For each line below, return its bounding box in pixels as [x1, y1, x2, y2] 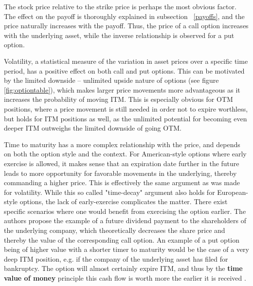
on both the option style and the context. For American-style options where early [4, 149, 247, 159]
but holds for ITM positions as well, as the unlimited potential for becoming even [4, 113, 247, 123]
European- [217, 187, 248, 197]
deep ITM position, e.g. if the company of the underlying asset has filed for [4, 253, 228, 264]
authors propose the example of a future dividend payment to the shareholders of [4, 215, 246, 226]
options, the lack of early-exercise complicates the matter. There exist [19, 196, 228, 207]
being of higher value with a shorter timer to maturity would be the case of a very [4, 244, 249, 254]
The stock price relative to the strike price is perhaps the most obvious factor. [4, 1, 236, 11]
